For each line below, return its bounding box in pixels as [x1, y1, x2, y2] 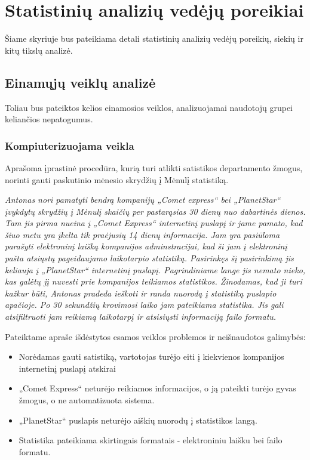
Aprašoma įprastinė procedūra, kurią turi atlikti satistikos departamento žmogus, [5, 161, 303, 174]
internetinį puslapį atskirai [19, 362, 116, 374]
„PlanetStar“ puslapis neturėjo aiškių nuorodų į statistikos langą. [19, 413, 257, 426]
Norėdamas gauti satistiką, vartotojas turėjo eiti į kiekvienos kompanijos [19, 350, 284, 363]
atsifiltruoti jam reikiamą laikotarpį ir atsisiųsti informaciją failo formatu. [5, 310, 277, 323]
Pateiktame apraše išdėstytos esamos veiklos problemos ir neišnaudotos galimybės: [5, 330, 306, 342]
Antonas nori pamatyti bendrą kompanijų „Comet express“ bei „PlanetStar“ [5, 193, 281, 206]
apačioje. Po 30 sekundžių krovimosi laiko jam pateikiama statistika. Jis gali [5, 298, 284, 311]
